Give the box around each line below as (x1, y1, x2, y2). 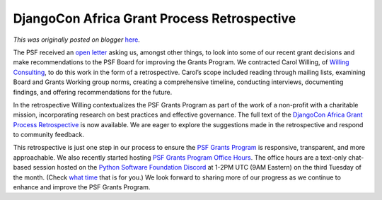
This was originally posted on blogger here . (13, 35, 141, 44)
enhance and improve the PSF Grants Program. (13, 183, 151, 192)
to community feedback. (13, 131, 85, 139)
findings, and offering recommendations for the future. (13, 88, 173, 96)
